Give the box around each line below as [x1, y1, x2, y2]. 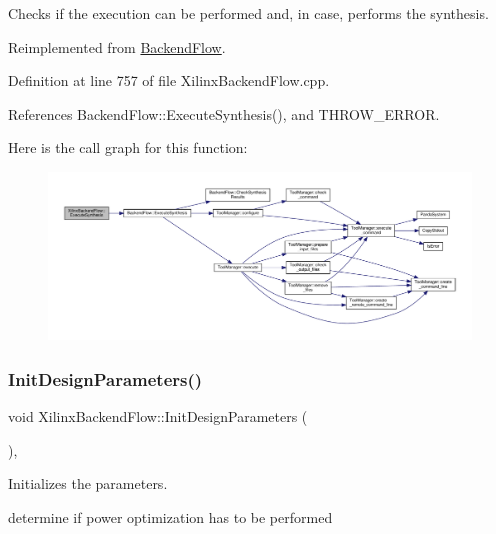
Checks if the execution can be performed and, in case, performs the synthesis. [8, 3, 489, 23]
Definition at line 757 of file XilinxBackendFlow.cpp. [8, 70, 330, 91]
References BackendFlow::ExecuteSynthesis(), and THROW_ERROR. [8, 103, 440, 124]
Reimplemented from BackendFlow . [8, 36, 226, 57]
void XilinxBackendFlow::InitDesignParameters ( [8, 406, 308, 427]
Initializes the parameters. [8, 473, 168, 494]
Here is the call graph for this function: [8, 137, 248, 158]
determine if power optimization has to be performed [8, 507, 333, 528]
